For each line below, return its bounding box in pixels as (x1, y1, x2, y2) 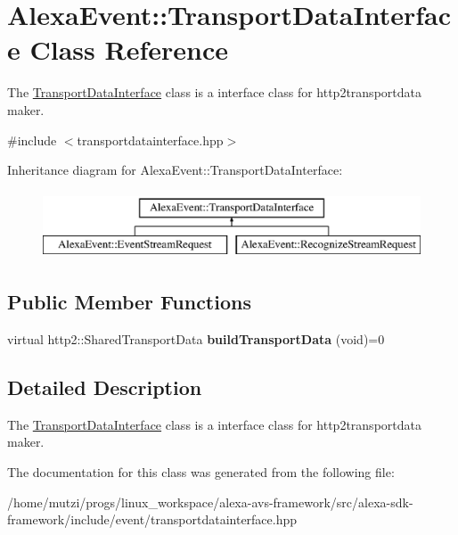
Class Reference (29, 31, 228, 68)
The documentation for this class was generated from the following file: (7, 463, 395, 481)
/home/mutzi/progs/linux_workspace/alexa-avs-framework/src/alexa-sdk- (7, 492, 413, 511)
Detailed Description (7, 374, 202, 401)
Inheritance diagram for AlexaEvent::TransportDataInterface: (7, 160, 343, 179)
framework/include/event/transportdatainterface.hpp (7, 510, 298, 529)
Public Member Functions (7, 288, 251, 316)
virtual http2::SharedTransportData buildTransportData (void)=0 (7, 330, 385, 349)
